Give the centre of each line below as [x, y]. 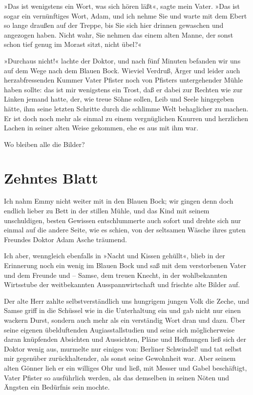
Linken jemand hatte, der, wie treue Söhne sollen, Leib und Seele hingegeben [119, 99]
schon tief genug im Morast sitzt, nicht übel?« [73, 44]
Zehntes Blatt [51, 177]
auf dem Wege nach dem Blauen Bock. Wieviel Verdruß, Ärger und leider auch [122, 70]
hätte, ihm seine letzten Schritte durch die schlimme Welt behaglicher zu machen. [126, 108]
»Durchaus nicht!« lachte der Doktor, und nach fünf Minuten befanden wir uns [122, 60]
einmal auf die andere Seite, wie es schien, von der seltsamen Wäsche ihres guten [125, 230]
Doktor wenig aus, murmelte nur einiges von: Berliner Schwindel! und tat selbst [123, 348]
